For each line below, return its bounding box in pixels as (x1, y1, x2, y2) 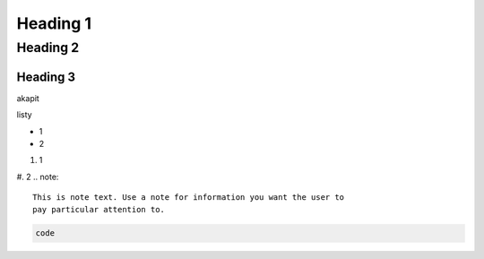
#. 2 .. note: (16, 171, 59, 182)
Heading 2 (16, 39, 80, 56)
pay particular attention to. (32, 204, 166, 215)
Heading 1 (16, 13, 92, 33)
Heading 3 (16, 69, 76, 84)
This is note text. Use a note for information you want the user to (32, 193, 345, 203)
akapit (16, 92, 39, 103)
